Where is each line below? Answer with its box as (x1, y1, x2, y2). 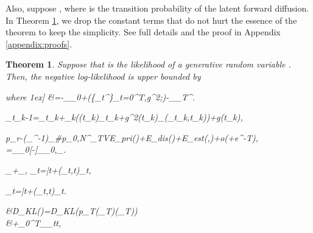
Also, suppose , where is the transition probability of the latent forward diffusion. (5, 2, 309, 14)
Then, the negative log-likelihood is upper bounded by (5, 69, 201, 82)
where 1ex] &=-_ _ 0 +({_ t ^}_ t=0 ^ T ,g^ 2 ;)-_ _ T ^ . (5, 90, 195, 103)
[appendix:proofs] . (5, 37, 72, 50)
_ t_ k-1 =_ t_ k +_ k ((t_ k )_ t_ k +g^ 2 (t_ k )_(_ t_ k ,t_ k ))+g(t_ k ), (5, 111, 243, 123)
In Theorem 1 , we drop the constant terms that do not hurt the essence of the (5, 13, 297, 26)
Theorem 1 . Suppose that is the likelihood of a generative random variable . (5, 58, 291, 71)
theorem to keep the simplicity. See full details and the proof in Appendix (5, 26, 281, 38)
